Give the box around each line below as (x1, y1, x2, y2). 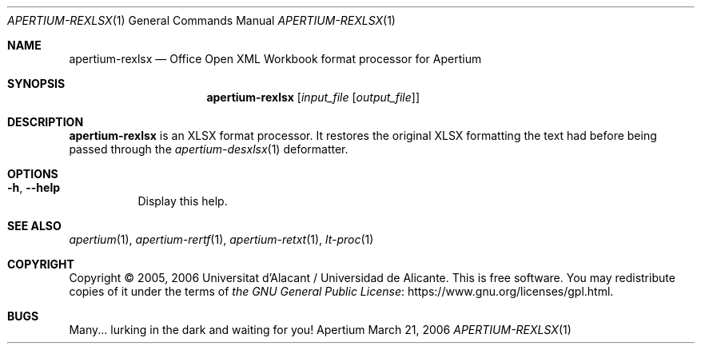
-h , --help (7, 181, 61, 194)
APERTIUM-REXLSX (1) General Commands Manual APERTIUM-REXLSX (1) (7, 14, 396, 27)
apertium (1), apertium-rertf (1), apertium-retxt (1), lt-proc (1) (69, 233, 374, 246)
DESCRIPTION (7, 115, 84, 129)
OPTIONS (7, 167, 58, 181)
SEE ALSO (7, 219, 62, 233)
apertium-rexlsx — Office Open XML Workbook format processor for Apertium (69, 52, 482, 66)
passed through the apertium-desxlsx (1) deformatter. (69, 142, 349, 156)
